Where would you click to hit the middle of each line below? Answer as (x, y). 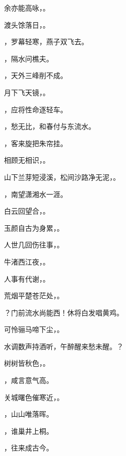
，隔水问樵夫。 (29, 58)
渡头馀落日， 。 (27, 24)
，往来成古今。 (29, 448)
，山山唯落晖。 (29, 414)
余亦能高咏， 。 (27, 8)
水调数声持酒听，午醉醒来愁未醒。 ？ (64, 346)
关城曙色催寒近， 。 (34, 397)
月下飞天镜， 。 (27, 92)
